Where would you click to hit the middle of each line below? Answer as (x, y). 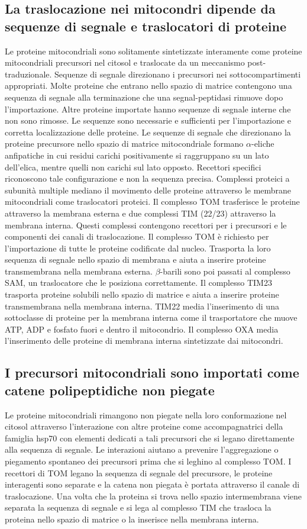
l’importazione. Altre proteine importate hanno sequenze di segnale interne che (148, 109)
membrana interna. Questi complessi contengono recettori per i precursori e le (146, 225)
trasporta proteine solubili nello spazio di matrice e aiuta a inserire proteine (142, 294)
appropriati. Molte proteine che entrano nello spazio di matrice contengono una (148, 86)
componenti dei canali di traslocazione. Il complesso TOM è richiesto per (137, 236)
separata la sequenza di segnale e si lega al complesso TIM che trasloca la (138, 507)
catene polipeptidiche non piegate (110, 390)
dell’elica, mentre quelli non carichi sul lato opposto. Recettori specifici (133, 167)
